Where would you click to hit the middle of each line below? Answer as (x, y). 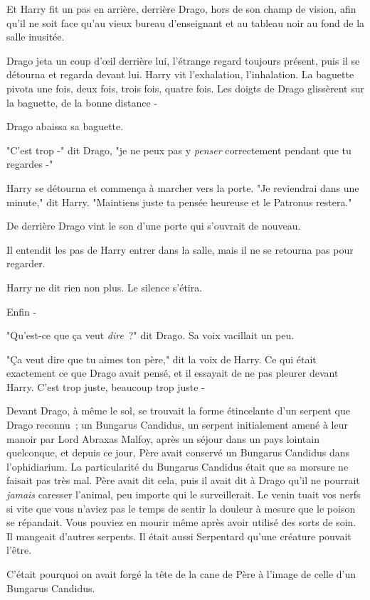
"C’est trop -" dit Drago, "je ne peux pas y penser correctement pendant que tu (179, 150)
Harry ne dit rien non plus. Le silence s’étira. (105, 287)
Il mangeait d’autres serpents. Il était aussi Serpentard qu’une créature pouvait (179, 536)
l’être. (19, 550)
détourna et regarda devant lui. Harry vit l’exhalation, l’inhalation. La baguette (180, 74)
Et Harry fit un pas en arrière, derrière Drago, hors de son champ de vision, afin (181, 9)
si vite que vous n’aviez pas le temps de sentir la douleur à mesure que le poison (181, 508)
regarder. (26, 263)
